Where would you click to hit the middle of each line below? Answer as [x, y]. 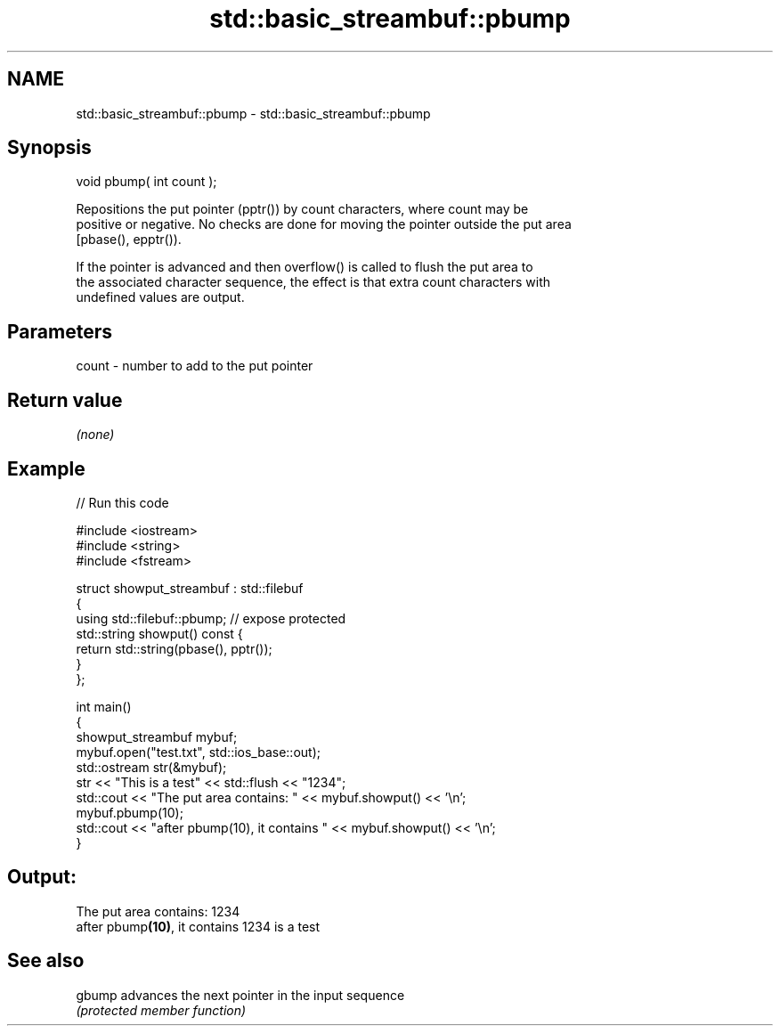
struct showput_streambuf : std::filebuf [190, 588]
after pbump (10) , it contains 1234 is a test [198, 926]
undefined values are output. [160, 297]
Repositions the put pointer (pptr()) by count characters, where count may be [302, 209]
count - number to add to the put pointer [195, 366]
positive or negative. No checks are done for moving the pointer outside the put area [324, 224]
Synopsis [49, 148]
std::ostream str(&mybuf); [151, 767]
